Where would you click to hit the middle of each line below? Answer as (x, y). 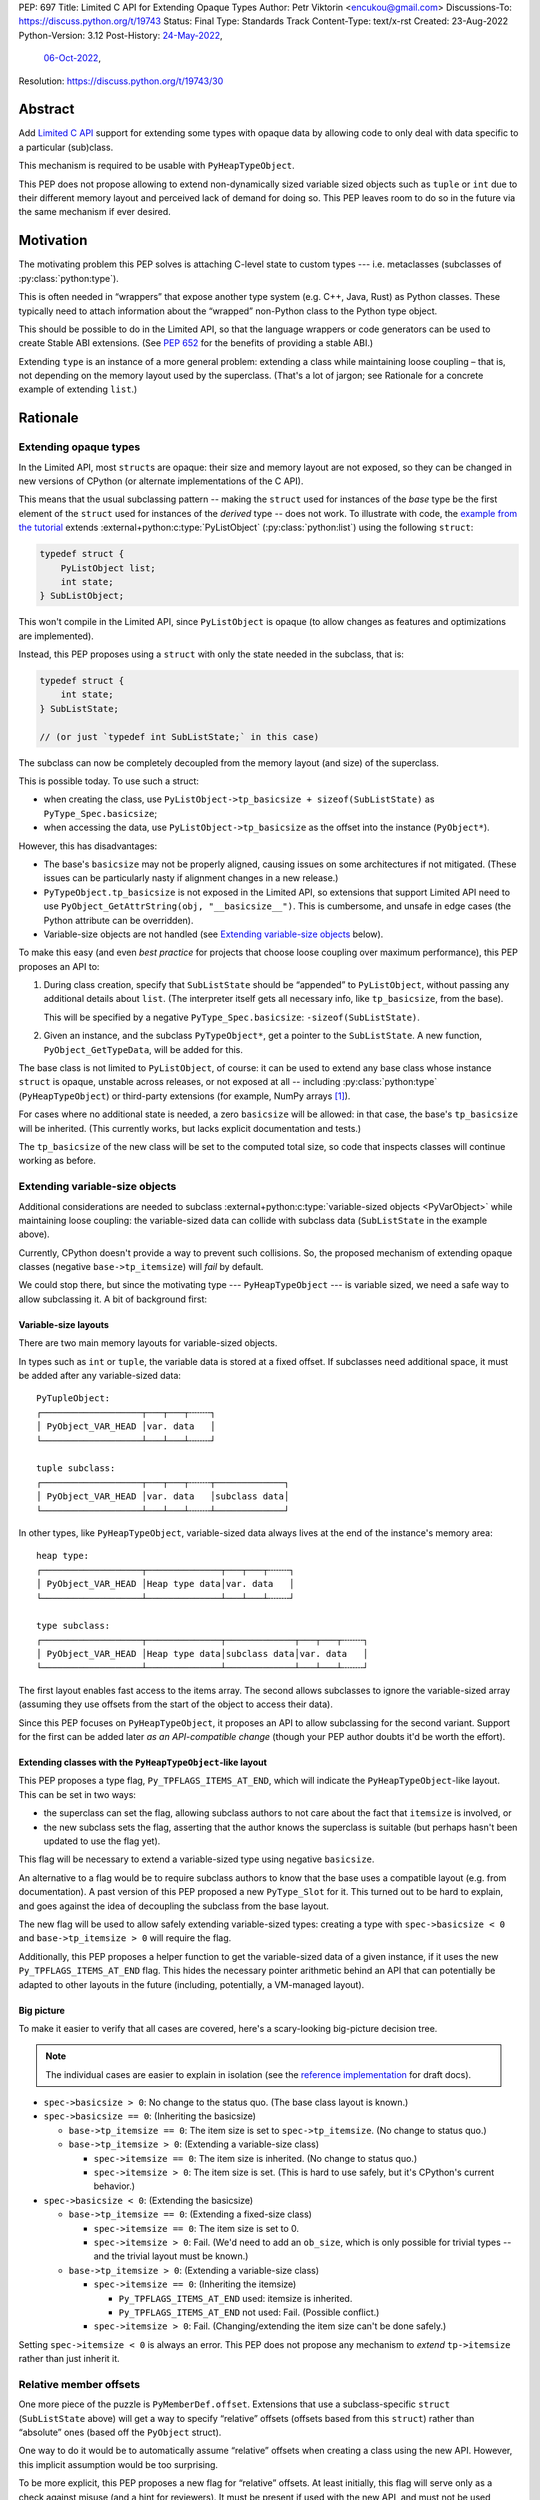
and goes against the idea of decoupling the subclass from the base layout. (174, 1906)
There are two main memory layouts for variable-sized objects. (148, 1343)
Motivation (53, 240)
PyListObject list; (108, 568)
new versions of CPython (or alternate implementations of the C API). (161, 481)
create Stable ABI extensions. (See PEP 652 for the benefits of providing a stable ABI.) (196, 343)
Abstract (46, 109)
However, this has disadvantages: (88, 846)
